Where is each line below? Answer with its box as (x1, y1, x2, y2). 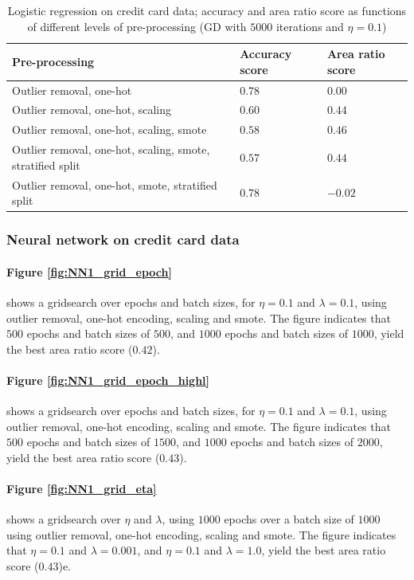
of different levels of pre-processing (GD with (27, 18, 247, 34)
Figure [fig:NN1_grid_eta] (6, 480, 157, 497)
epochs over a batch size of (224, 511, 354, 527)
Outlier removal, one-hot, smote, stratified (12, 176, 217, 193)
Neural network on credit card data (6, 229, 240, 249)
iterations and (275, 18, 344, 34)
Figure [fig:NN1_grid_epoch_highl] (6, 371, 210, 388)
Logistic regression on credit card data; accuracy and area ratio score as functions (7, 2, 407, 18)
